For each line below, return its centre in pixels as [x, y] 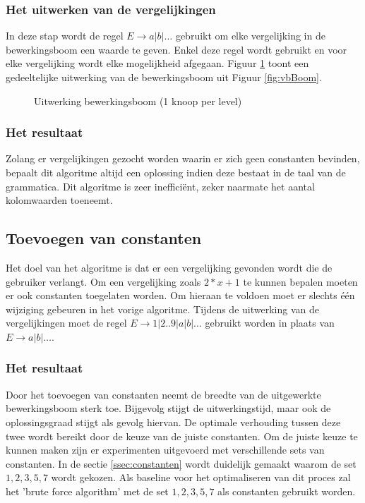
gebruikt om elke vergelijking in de [250, 36]
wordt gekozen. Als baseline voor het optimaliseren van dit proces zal [201, 477]
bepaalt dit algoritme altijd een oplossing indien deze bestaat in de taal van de [176, 172]
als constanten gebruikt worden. [287, 491]
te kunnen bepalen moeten [300, 281]
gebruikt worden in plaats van [270, 323]
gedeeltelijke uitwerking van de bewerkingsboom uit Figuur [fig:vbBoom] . [164, 77]
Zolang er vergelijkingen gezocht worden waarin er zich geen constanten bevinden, [183, 158]
